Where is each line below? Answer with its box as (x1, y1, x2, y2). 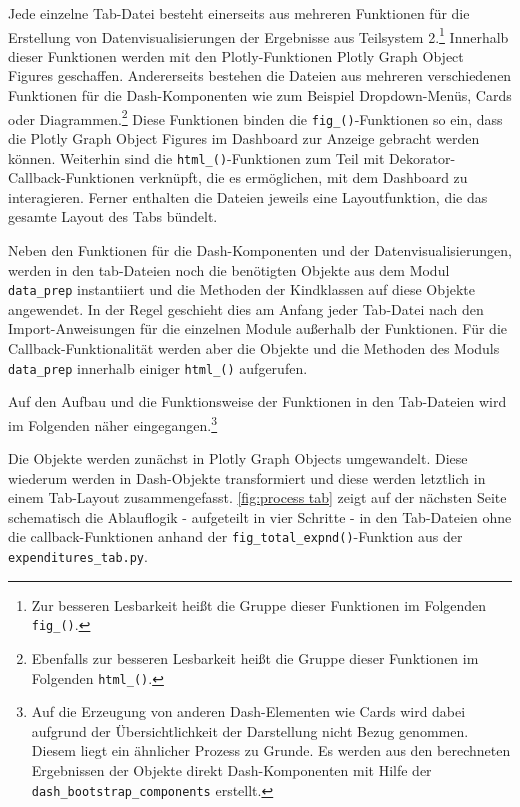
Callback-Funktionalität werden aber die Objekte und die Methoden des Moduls (8, 338, 500, 358)
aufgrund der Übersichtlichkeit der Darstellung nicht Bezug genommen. (31, 720, 469, 741)
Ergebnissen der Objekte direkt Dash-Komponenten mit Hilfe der (31, 760, 432, 781)
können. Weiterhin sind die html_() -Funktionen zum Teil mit (8, 147, 385, 168)
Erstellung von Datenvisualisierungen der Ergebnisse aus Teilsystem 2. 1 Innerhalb (8, 23, 509, 47)
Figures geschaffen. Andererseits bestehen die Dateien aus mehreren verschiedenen (8, 65, 512, 86)
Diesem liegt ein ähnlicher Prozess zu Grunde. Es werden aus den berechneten (31, 740, 511, 761)
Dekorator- (389, 147, 456, 168)
